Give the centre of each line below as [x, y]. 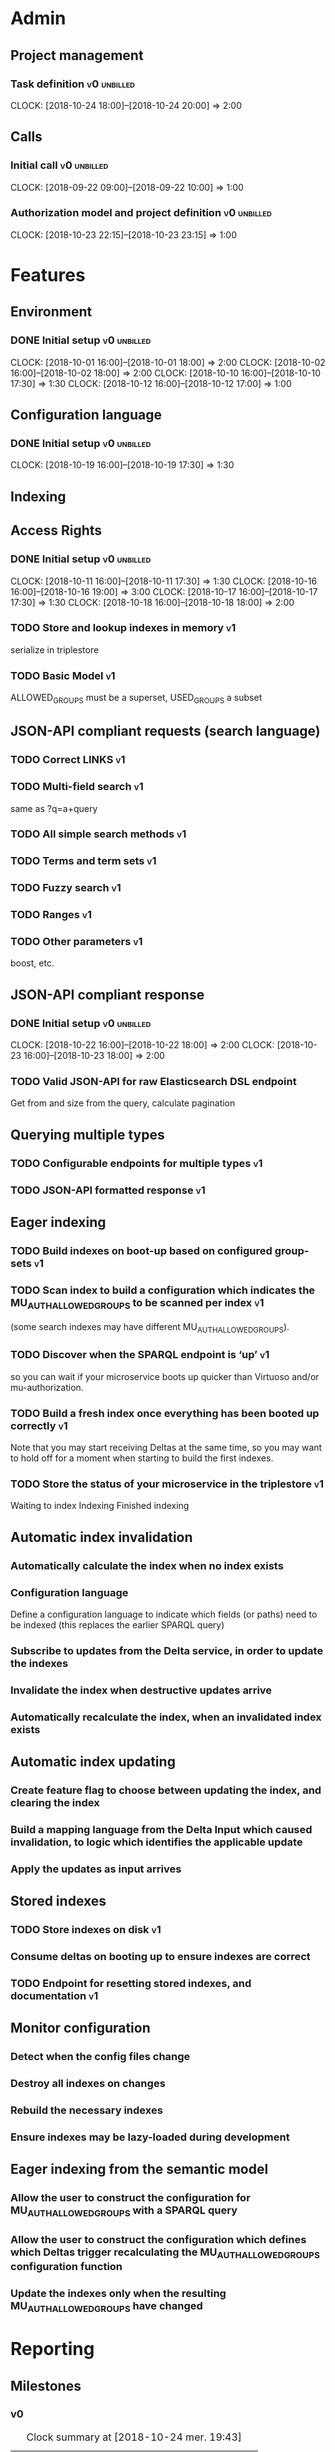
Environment [51, 312]
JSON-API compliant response [107, 994]
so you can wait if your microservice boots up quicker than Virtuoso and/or [165, 1376]
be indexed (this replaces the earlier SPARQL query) [117, 1624]
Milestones [46, 2385]
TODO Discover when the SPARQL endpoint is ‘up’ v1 [140, 1355]
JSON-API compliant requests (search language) [165, 731]
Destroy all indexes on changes [88, 2084]
